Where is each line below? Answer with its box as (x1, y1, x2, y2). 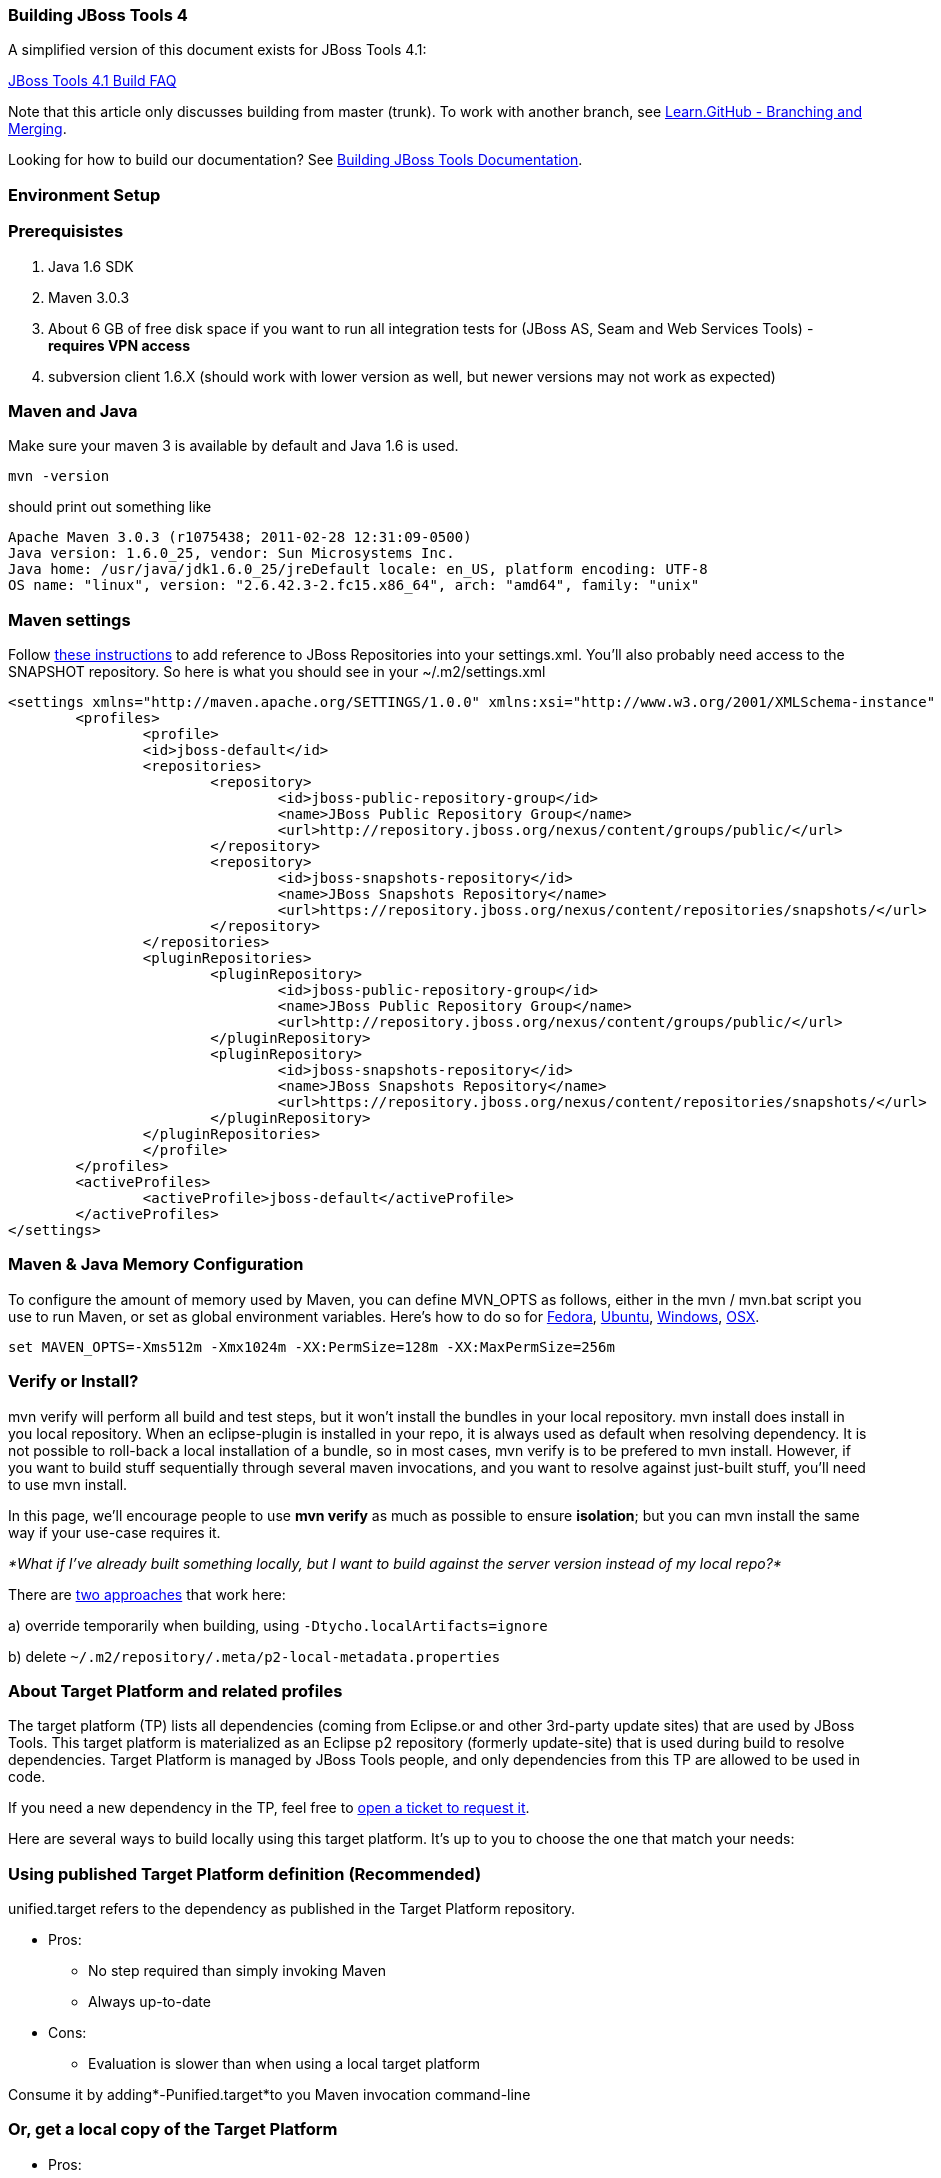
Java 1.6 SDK (48, 257, 134, 275)
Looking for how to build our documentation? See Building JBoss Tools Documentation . (8, 151, 583, 169)
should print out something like (8, 498, 212, 516)
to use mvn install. (8, 1475, 128, 1493)
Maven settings (8, 609, 131, 630)
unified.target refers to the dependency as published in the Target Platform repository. (8, 1900, 576, 1917)
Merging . (8, 120, 67, 138)
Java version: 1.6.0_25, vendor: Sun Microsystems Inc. (8, 545, 455, 562)
